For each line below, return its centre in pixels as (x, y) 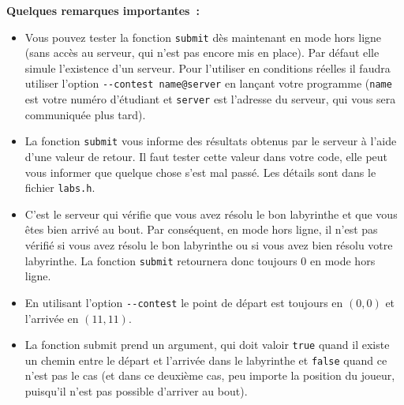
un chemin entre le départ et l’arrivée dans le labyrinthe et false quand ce (206, 360)
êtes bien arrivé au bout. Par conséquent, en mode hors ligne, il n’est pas (201, 229)
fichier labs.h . (60, 187)
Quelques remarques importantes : (103, 10)
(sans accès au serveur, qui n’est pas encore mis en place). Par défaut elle (202, 52)
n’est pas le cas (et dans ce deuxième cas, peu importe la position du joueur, (210, 375)
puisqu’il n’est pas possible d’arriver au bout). (136, 391)
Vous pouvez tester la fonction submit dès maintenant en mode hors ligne (203, 37)
